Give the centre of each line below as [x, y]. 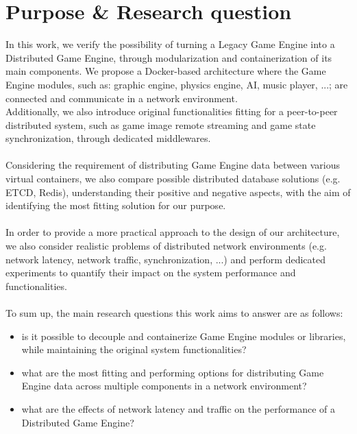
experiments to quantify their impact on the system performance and [151, 273]
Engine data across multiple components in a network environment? [164, 386]
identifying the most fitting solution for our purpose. [116, 205]
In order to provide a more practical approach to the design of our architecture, [173, 232]
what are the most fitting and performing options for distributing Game [173, 372]
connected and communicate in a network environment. [122, 98]
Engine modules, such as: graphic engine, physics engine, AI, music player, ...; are [177, 84]
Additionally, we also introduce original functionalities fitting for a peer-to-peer [172, 111]
